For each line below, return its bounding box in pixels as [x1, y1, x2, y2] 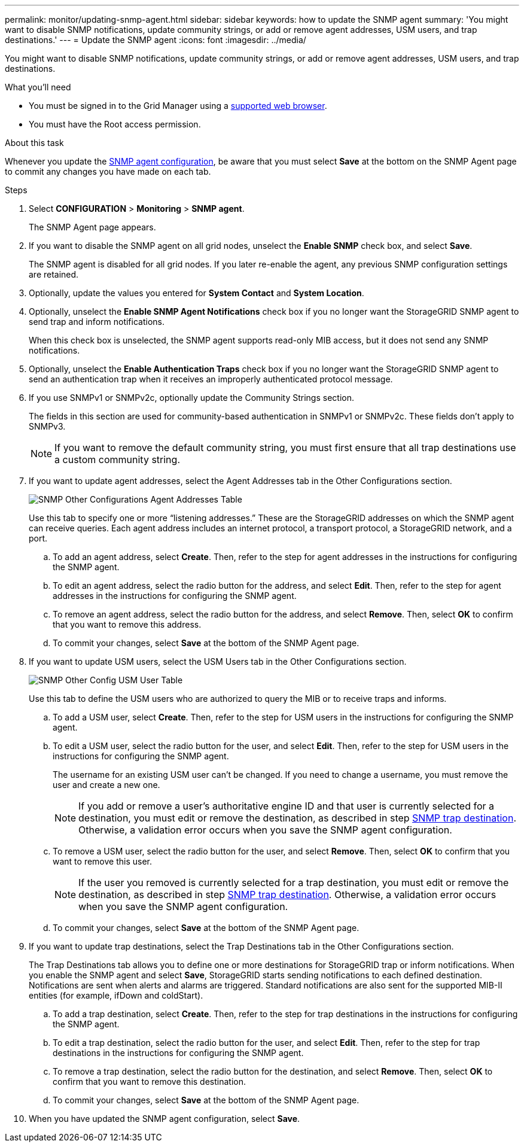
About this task [5, 138, 64, 148]
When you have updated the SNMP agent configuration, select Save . [29, 1113, 300, 1124]
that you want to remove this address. [53, 619, 202, 629]
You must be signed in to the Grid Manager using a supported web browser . [29, 101, 327, 111]
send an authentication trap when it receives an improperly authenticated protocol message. [29, 374, 393, 384]
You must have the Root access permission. [29, 119, 201, 129]
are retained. [29, 269, 79, 279]
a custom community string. [54, 454, 180, 466]
